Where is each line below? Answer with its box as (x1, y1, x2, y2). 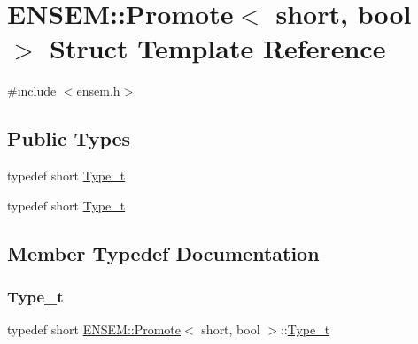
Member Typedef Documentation (7, 239, 320, 266)
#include (7, 81, 57, 100)
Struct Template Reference (50, 30, 386, 66)
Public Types (7, 125, 131, 152)
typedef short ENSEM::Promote (7, 320, 182, 339)
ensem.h (76, 81, 120, 100)
